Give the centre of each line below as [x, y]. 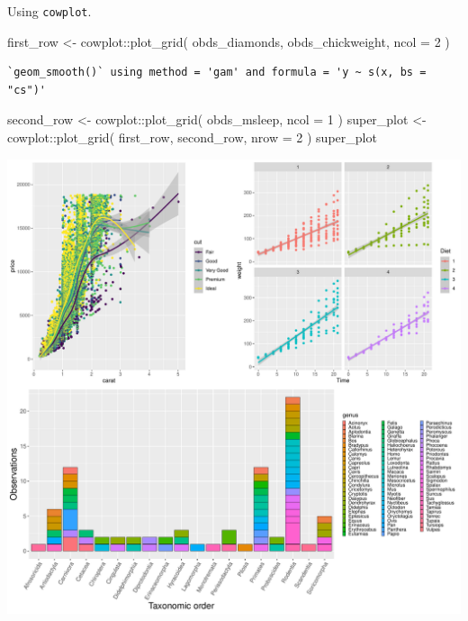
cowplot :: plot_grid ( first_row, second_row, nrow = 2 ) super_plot [192, 137]
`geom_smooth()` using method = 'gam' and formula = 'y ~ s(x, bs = [217, 73]
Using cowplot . [49, 11]
